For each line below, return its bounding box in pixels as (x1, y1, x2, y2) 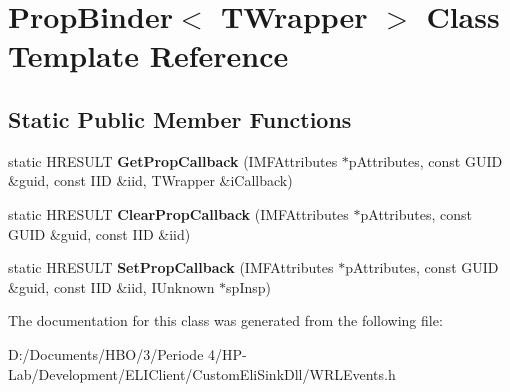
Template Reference (8, 35, 289, 76)
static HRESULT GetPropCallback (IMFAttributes (8, 150, 338, 171)
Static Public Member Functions (8, 103, 352, 134)
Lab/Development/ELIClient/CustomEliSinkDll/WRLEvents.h (8, 363, 396, 384)
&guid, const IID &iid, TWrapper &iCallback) (8, 170, 293, 191)
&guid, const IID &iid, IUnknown (8, 276, 215, 297)
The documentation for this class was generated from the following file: (8, 310, 443, 331)
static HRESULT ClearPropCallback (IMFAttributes (8, 203, 349, 224)
